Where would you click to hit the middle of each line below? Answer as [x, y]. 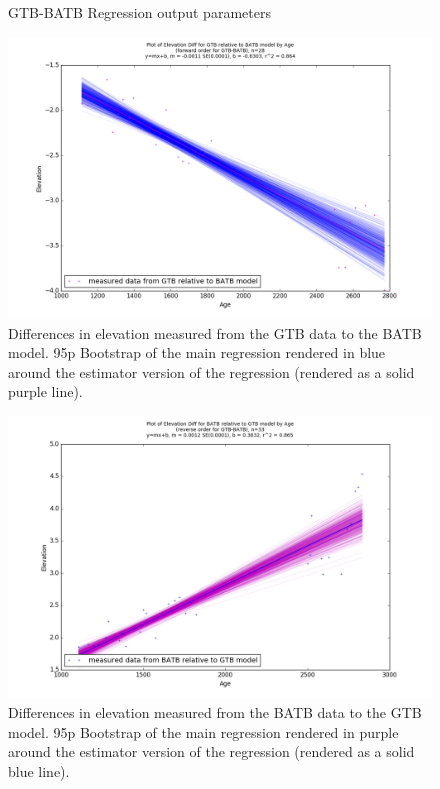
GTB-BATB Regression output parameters [139, 12]
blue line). [39, 770]
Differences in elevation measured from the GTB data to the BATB [215, 332]
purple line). [45, 391]
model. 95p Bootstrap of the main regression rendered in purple [203, 731]
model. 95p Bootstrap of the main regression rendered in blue [197, 352]
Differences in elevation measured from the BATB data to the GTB [215, 711]
